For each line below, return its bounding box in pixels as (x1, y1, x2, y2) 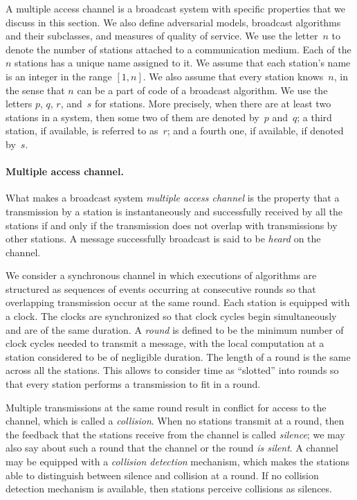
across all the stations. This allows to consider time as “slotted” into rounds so (6, 363, 339, 377)
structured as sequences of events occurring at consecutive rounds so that (6, 281, 316, 296)
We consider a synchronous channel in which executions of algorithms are (6, 268, 317, 283)
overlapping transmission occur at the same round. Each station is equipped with (6, 295, 350, 310)
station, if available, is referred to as (6, 123, 158, 138)
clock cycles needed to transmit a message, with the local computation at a (6, 336, 324, 350)
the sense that (6, 82, 65, 97)
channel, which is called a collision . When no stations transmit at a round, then (6, 413, 345, 428)
